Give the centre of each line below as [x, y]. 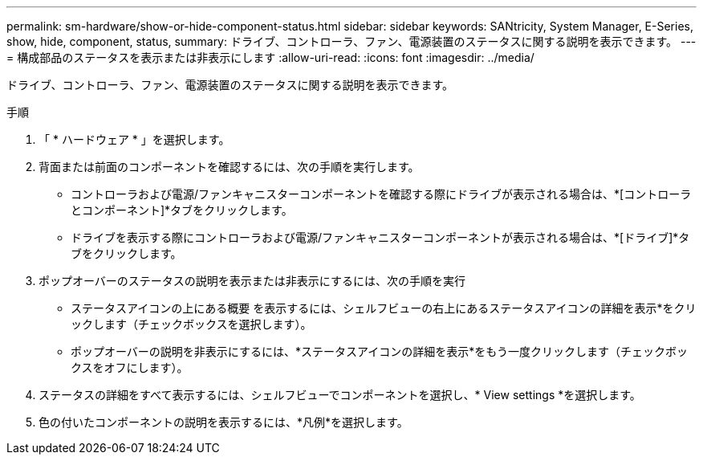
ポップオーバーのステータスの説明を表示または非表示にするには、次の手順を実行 [252, 281]
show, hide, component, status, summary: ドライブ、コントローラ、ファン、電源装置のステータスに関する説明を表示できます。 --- [351, 41]
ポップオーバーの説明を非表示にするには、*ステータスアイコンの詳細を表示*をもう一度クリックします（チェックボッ [379, 351]
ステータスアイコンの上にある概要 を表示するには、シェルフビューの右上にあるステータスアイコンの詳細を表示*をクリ [384, 308]
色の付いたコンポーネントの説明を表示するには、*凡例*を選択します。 [223, 422]
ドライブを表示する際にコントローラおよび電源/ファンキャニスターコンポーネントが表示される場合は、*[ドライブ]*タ [380, 237]
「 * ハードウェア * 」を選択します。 [134, 139]
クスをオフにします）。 [130, 367]
